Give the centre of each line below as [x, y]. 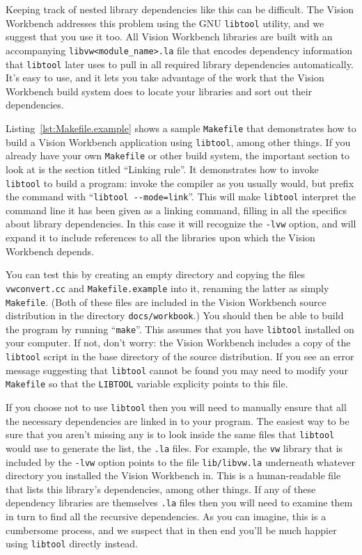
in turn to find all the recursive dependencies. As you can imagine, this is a [166, 516]
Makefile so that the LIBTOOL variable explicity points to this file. [147, 384]
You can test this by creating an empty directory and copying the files [156, 274]
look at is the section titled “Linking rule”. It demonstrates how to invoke [162, 169]
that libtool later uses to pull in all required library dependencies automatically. [180, 64]
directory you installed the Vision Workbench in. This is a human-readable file [173, 475]
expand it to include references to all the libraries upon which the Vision [160, 238]
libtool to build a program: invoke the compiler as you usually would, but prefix [180, 183]
